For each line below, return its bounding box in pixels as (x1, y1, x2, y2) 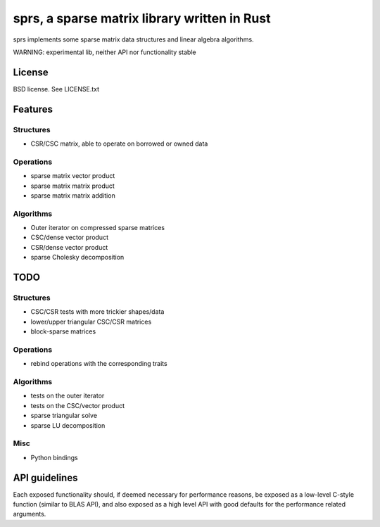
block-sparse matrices (30, 327, 96, 336)
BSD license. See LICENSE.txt (13, 84, 100, 93)
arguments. (13, 510, 46, 519)
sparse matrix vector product (30, 172, 115, 180)
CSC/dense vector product (30, 233, 109, 242)
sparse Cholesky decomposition (30, 253, 125, 262)
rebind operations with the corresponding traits (30, 360, 168, 368)
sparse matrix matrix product (30, 182, 115, 190)
